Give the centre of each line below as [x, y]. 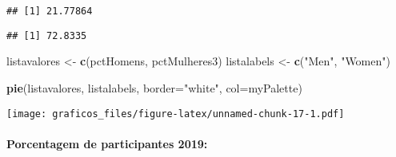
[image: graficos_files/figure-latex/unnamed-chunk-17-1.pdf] [176, 114]
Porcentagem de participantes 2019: [107, 143]
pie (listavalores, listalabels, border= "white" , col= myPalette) [154, 87]
